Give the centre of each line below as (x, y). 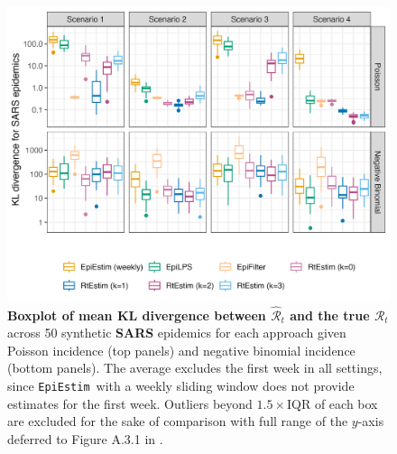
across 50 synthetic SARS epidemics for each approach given (177, 333)
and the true (330, 315)
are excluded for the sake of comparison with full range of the (178, 421)
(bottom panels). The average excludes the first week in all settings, (195, 368)
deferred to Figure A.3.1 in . (85, 438)
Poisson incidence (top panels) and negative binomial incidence (181, 350)
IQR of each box (332, 403)
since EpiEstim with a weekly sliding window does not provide (181, 386)
